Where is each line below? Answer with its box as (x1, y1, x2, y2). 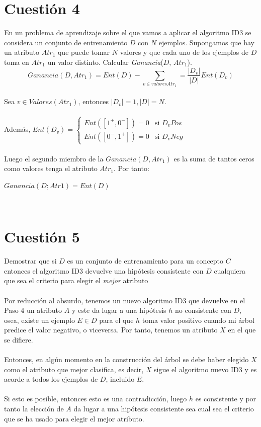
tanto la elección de (4, 403, 64, 414)
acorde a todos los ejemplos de (4, 374, 98, 384)
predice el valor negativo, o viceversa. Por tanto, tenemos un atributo (4, 324, 218, 335)
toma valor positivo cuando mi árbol (142, 314, 254, 325)
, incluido (106, 374, 135, 384)
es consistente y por (195, 393, 256, 404)
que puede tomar (57, 47, 110, 57)
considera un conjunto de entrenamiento (4, 37, 128, 47)
